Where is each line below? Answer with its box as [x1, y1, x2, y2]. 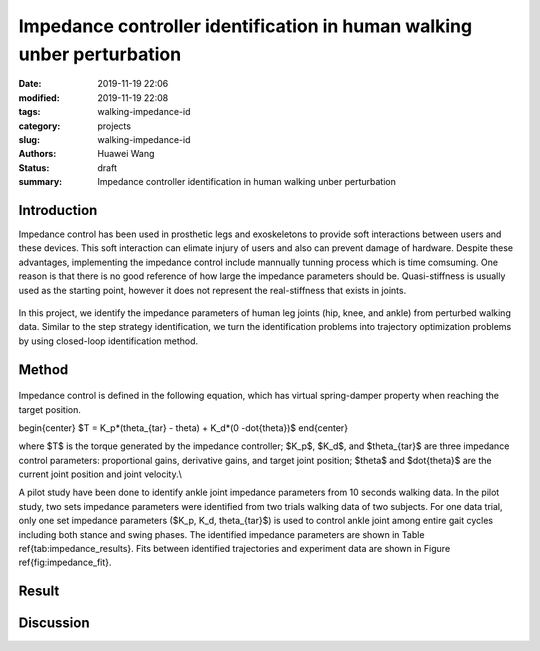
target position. [18, 403, 82, 415]
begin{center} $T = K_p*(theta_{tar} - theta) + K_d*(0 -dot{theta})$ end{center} [18, 421, 349, 434]
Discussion [18, 615, 90, 632]
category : [18, 120, 61, 132]
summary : [18, 176, 63, 188]
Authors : [18, 148, 57, 160]
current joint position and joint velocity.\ [18, 468, 182, 480]
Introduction [18, 201, 98, 219]
